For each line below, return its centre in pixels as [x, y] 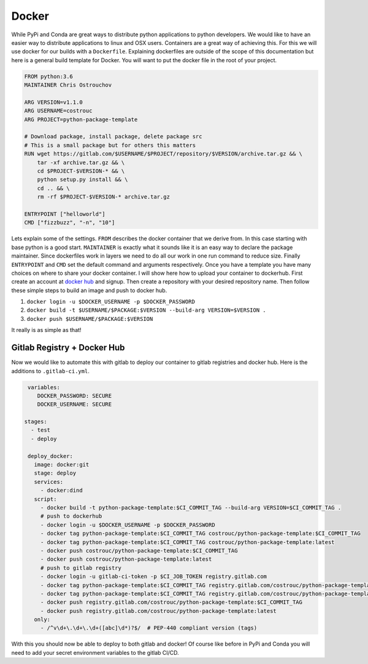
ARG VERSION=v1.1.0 [53, 102]
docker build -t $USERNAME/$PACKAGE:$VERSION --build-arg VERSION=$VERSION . [146, 310]
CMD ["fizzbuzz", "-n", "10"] [70, 223]
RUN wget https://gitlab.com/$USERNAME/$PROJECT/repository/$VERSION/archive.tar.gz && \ [163, 154]
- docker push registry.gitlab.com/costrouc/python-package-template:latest [159, 611]
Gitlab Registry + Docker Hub [68, 348]
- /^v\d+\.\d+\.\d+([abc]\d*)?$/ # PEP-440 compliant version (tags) [149, 628]
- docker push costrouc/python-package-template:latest [126, 559]
